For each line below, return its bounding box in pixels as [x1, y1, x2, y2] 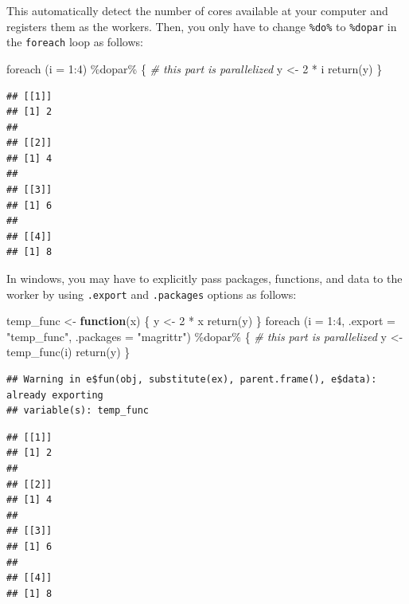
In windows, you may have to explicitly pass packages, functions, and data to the [6, 270, 403, 287]
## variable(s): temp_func [6, 405, 149, 417]
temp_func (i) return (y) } [6, 343, 130, 360]
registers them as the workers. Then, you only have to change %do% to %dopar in [6, 18, 397, 34]
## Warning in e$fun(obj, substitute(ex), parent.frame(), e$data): [6, 374, 377, 386]
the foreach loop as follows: [6, 33, 143, 50]
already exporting [6, 389, 103, 401]
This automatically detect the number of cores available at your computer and [6, 2, 388, 18]
